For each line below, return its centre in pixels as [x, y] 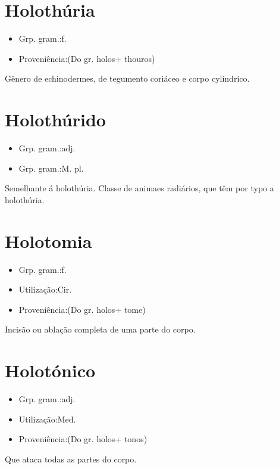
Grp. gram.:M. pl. [51, 168]
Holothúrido [55, 119]
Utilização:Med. [47, 419]
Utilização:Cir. [45, 289]
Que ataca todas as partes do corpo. [71, 459]
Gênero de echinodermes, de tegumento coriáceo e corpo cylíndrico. [127, 78]
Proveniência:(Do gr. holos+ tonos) [83, 439]
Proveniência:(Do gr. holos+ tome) [82, 309]
